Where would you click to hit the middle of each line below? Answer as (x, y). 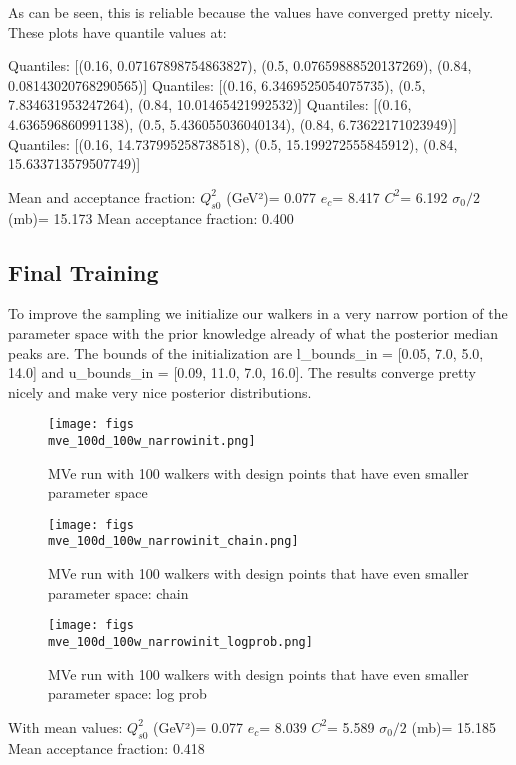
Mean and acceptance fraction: (102, 196)
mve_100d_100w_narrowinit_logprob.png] (180, 641)
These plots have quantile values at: (117, 31)
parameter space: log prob (127, 693)
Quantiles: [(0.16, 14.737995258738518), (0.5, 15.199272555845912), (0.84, (233, 143)
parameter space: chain (118, 592)
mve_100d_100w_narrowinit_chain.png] (173, 541)
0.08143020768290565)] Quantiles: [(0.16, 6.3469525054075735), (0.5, (217, 84)
